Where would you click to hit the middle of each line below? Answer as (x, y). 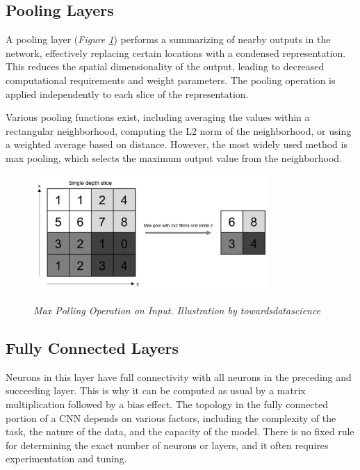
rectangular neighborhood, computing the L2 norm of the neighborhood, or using (179, 130)
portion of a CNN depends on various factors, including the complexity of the (171, 418)
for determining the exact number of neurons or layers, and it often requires (167, 445)
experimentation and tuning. (66, 459)
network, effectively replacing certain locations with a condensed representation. (176, 52)
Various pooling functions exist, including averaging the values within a (158, 117)
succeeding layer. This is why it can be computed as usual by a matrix (156, 390)
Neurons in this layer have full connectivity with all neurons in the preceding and (179, 376)
